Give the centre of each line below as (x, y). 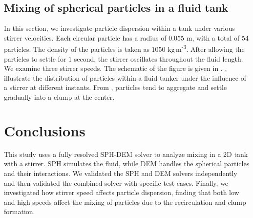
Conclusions (45, 130)
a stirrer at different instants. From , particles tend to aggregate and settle (116, 87)
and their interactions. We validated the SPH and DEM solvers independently (121, 173)
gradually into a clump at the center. (59, 97)
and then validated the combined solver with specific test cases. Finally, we (116, 183)
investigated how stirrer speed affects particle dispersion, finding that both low (122, 192)
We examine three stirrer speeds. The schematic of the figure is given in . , (116, 68)
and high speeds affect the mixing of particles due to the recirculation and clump (125, 202)
